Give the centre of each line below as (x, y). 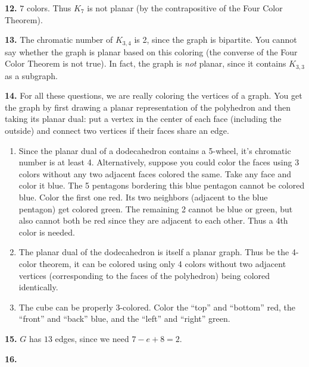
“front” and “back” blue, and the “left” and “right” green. (124, 319)
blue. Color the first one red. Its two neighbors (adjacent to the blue (143, 197)
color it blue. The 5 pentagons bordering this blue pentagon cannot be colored (162, 185)
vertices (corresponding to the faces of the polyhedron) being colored (144, 275)
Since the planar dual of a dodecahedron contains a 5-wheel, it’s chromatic (155, 150)
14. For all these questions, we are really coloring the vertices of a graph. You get (154, 95)
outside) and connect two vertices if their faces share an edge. (117, 131)
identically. (38, 287)
